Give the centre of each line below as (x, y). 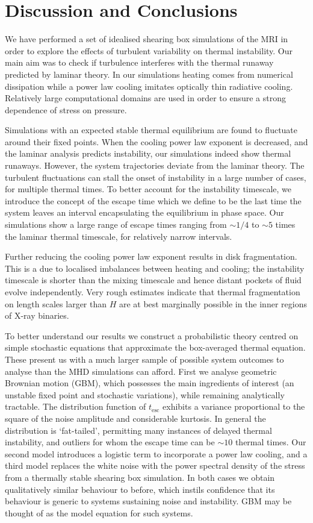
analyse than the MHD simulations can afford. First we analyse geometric (141, 371)
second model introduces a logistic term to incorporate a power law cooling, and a (156, 453)
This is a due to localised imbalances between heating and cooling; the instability (155, 268)
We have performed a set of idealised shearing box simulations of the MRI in (147, 39)
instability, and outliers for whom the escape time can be (110, 442)
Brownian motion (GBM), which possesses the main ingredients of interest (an (150, 383)
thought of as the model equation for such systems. (99, 512)
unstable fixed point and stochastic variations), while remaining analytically (145, 394)
